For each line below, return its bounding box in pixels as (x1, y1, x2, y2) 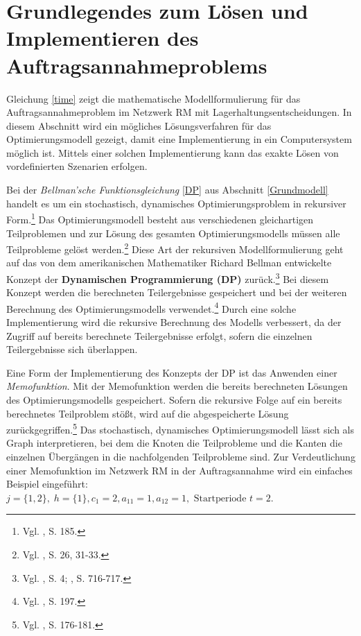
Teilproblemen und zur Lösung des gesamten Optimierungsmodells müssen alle (6, 225, 340, 240)
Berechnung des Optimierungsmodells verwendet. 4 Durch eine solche (6, 299, 297, 316)
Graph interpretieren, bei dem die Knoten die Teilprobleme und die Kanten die (6, 436, 342, 450)
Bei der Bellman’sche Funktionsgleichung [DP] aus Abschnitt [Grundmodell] (6, 182, 328, 197)
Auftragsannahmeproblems (6, 51, 267, 79)
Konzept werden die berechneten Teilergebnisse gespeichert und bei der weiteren (6, 285, 347, 300)
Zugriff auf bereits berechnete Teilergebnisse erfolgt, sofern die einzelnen (6, 328, 312, 343)
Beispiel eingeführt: (6, 476, 88, 491)
